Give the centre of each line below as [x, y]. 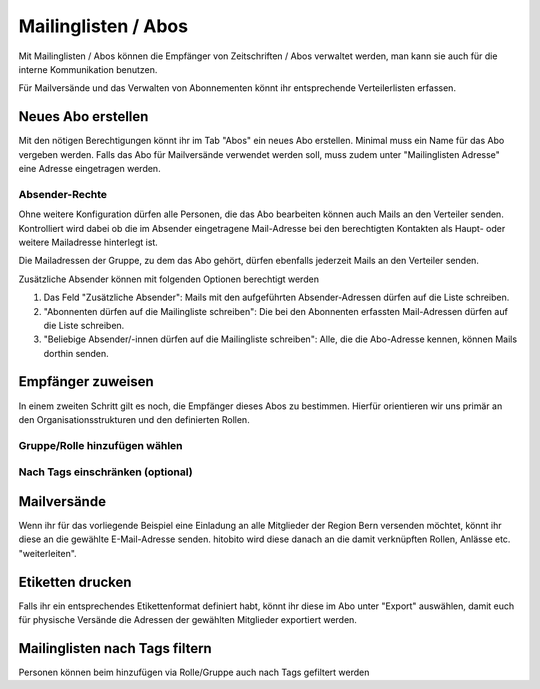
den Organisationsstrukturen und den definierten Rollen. [134, 419]
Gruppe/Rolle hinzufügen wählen [101, 445]
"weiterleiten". [47, 553]
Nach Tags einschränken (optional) [106, 472]
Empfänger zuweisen [86, 381]
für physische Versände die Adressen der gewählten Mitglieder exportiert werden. [187, 620]
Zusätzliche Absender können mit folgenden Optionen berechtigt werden [169, 279]
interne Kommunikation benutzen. [88, 69]
